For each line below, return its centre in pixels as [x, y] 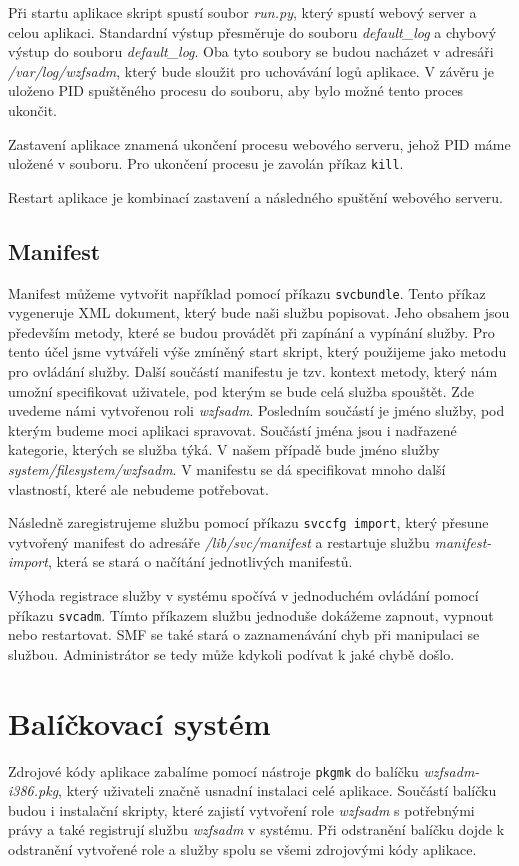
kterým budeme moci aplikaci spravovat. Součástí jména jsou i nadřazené [232, 429]
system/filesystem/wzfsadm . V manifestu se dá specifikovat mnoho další [227, 469]
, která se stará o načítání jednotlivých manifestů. [200, 561]
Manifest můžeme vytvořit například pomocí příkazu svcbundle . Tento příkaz [247, 292]
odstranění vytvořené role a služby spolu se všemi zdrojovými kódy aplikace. [242, 849]
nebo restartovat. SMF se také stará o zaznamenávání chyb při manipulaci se [244, 634]
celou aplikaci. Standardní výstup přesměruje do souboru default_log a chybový [252, 31]
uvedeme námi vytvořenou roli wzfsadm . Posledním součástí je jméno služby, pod [256, 410]
